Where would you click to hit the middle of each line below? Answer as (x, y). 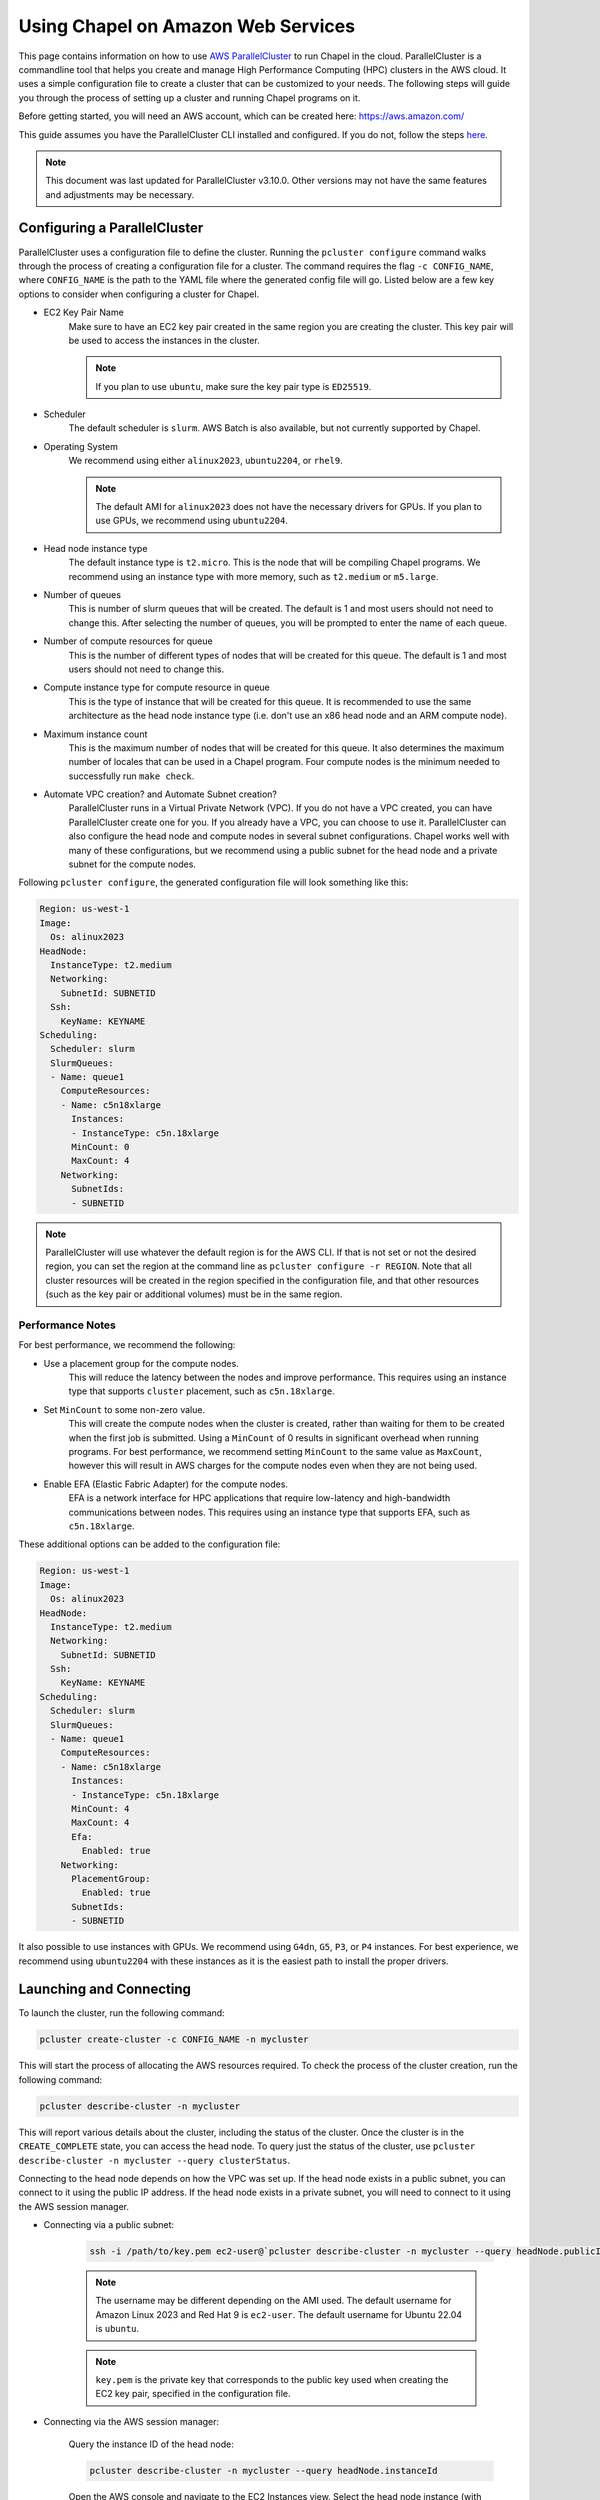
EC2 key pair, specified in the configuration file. (193, 2394)
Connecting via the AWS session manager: (131, 2421)
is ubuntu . (117, 2329)
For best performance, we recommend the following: (127, 1345)
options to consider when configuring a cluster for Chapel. (139, 294)
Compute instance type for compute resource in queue (156, 687)
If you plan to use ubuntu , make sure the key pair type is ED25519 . (233, 386)
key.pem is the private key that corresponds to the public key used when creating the (272, 2379)
